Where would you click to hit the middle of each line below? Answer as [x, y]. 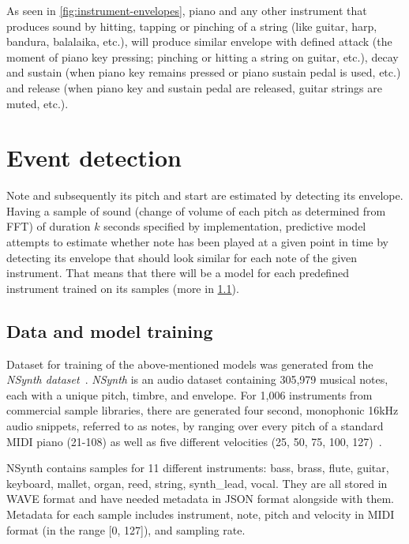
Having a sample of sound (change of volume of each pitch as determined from [196, 210]
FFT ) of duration [49, 226]
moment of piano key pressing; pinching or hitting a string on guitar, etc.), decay [203, 56]
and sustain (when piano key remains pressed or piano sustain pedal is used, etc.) [204, 72]
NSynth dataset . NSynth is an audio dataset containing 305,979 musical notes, [197, 379]
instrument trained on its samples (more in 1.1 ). [123, 288]
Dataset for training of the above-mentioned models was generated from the [190, 364]
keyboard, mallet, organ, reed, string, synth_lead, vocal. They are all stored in [197, 483]
